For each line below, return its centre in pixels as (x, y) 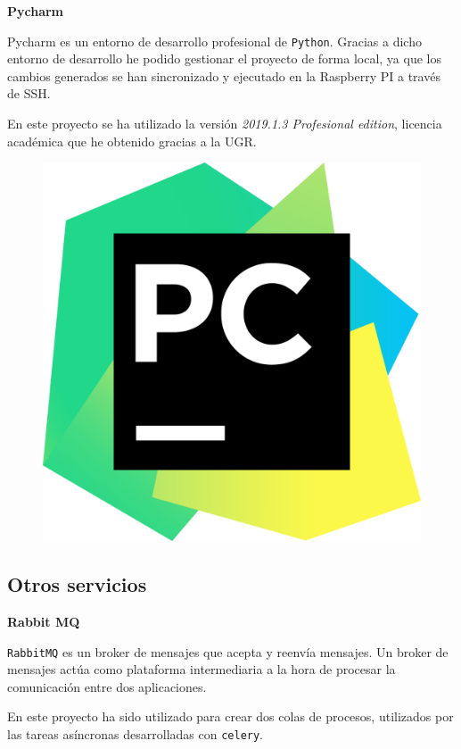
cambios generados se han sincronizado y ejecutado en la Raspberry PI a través (224, 75)
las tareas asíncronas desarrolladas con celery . (136, 734)
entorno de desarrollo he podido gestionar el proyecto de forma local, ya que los (224, 58)
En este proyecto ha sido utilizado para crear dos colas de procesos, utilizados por (230, 716)
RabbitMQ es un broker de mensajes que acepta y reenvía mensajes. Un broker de (228, 651)
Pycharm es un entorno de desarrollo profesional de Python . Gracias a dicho (214, 41)
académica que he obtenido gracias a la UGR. (132, 141)
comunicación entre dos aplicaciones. (107, 686)
